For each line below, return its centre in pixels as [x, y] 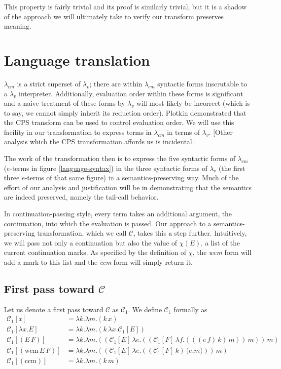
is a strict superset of [49, 83]
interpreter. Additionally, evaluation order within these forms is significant [131, 93]
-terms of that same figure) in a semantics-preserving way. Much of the [132, 178]
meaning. [18, 26]
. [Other [221, 132]
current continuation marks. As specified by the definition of [95, 252]
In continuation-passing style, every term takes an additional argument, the [118, 214]
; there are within [116, 83]
